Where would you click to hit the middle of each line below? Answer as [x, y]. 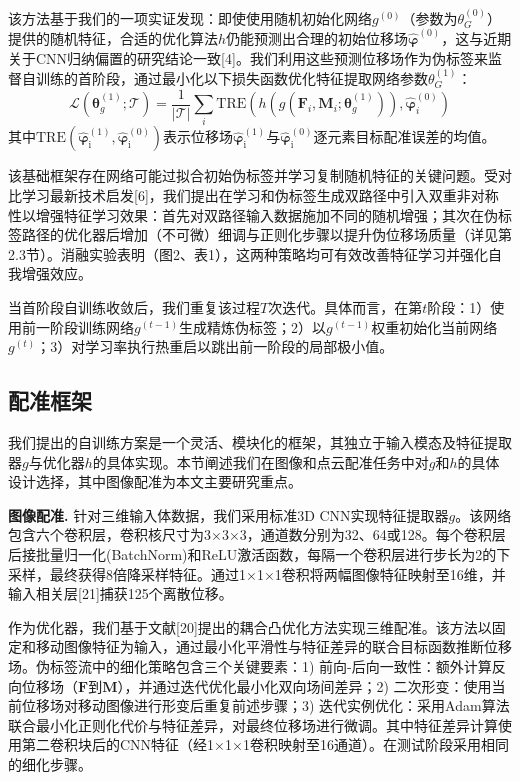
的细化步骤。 [50, 763]
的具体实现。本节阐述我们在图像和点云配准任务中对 [260, 461]
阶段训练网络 [91, 326]
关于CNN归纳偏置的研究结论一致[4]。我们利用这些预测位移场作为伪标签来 [248, 57]
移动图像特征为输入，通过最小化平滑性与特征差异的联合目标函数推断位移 [273, 646]
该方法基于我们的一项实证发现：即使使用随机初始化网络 [190, 17]
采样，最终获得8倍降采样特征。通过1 [127, 573]
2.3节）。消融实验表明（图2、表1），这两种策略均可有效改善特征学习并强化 [248, 253]
